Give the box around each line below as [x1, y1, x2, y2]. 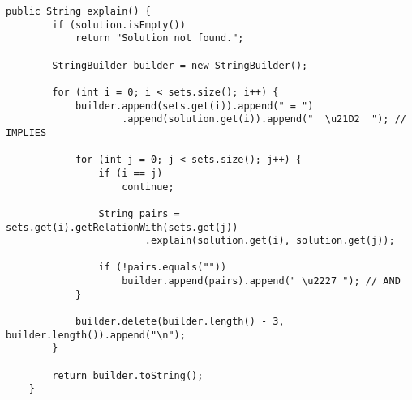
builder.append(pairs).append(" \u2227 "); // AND [122, 275, 401, 287]
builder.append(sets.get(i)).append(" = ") [75, 100, 314, 112]
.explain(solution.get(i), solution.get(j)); [144, 235, 395, 247]
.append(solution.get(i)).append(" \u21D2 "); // [122, 113, 406, 126]
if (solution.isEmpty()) [52, 19, 186, 31]
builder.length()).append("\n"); [6, 329, 186, 341]
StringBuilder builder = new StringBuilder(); [52, 59, 308, 71]
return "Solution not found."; [75, 32, 244, 45]
